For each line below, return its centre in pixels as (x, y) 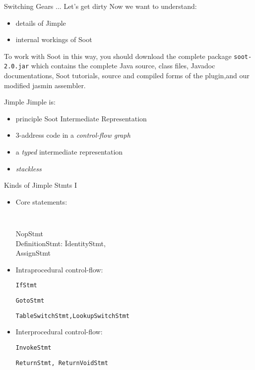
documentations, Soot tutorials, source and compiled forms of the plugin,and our (127, 76)
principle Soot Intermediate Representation (81, 118)
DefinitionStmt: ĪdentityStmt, (61, 243)
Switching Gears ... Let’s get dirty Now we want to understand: (100, 6)
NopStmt (30, 234)
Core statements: (41, 201)
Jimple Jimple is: (30, 102)
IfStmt (26, 286)
